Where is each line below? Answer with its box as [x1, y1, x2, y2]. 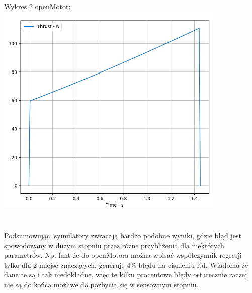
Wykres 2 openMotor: [4, 1, 71, 11]
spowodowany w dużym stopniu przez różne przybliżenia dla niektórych [4, 240, 224, 250]
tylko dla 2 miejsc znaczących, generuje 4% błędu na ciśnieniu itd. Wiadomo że [4, 259, 248, 270]
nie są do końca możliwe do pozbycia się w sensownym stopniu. [4, 279, 199, 289]
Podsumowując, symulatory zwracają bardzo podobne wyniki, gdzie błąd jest [4, 230, 241, 241]
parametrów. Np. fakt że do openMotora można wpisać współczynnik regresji [4, 250, 242, 260]
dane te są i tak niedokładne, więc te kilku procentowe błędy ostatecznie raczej [4, 269, 247, 280]
